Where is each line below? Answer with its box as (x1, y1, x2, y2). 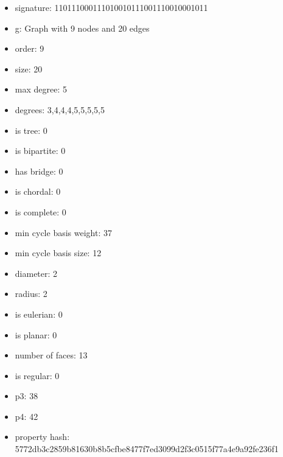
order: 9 (15, 42, 44, 55)
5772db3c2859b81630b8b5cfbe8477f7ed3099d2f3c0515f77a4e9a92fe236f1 (15, 442, 279, 455)
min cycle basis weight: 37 (15, 226, 112, 239)
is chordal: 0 (15, 185, 61, 198)
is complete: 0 (15, 205, 66, 218)
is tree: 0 (15, 124, 47, 136)
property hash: (15, 430, 70, 443)
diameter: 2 (15, 267, 58, 279)
